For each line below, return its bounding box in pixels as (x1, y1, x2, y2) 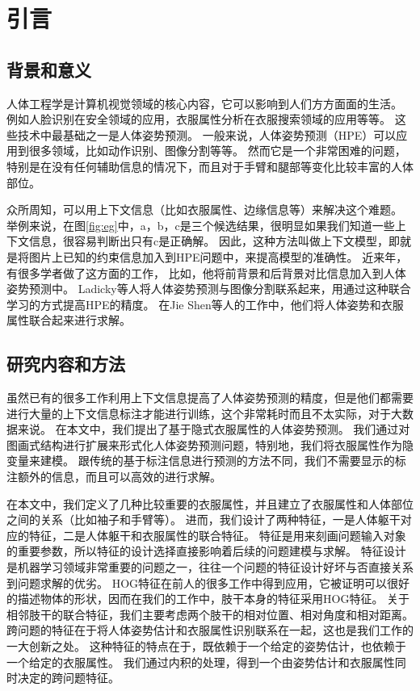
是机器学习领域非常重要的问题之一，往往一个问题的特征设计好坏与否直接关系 (6, 559, 414, 576)
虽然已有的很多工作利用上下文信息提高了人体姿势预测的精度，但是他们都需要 (6, 389, 414, 406)
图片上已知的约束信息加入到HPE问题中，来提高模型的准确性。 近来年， (28, 248, 408, 265)
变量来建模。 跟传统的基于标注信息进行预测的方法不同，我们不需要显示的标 (6, 452, 406, 469)
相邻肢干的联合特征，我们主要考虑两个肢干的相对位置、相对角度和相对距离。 (6, 605, 414, 622)
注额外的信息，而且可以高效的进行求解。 (6, 468, 221, 485)
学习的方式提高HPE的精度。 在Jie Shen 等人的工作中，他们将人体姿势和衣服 (6, 295, 404, 312)
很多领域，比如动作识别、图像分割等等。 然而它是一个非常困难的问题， (28, 142, 406, 159)
